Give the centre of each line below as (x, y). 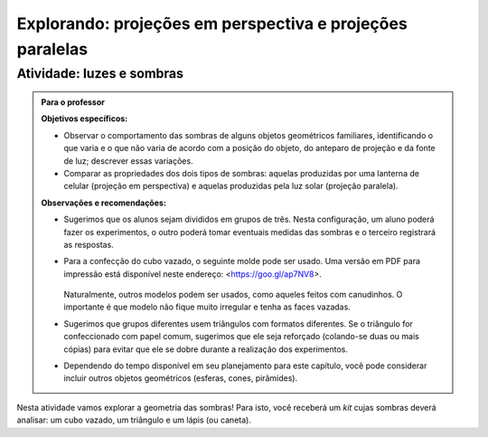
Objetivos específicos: (84, 119)
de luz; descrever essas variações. (128, 161)
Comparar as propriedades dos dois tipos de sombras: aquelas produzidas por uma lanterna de (242, 173)
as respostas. (89, 244)
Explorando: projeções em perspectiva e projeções (212, 24)
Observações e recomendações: (104, 203)
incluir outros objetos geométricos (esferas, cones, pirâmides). (181, 378)
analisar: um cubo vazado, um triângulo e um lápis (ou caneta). (134, 420)
